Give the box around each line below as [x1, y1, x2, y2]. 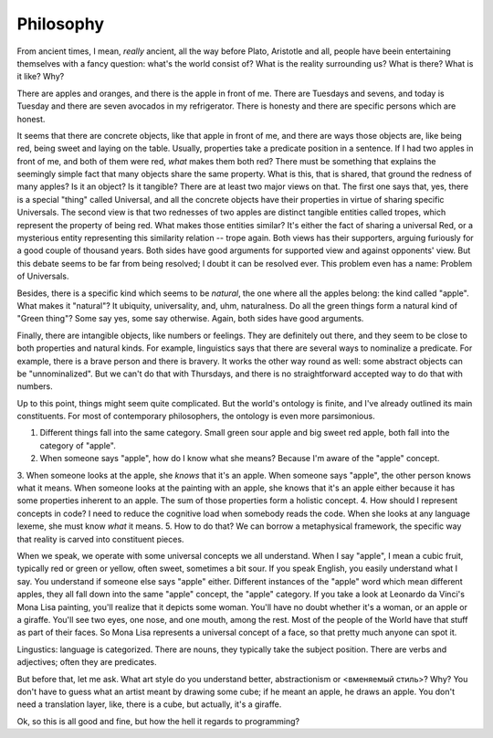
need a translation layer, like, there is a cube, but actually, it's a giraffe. [16, 699, 282, 710]
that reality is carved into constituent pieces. [16, 533, 184, 544]
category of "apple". [39, 439, 116, 451]
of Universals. [16, 270, 69, 282]
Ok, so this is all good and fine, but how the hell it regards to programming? [16, 715, 300, 726]
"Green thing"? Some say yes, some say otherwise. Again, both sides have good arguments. [16, 313, 364, 324]
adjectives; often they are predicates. [16, 657, 157, 668]
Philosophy [16, 14, 105, 34]
